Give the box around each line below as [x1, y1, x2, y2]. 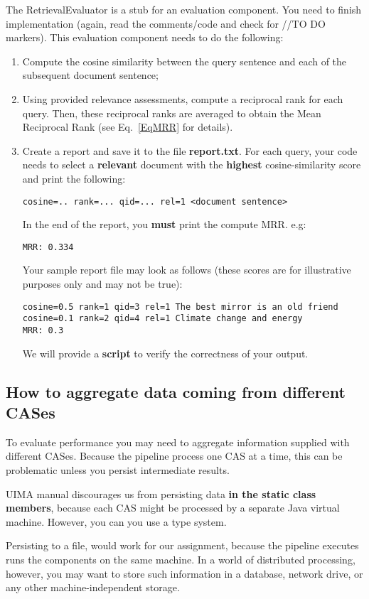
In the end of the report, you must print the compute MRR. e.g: [22, 217, 306, 232]
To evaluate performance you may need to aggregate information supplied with [6, 434, 350, 449]
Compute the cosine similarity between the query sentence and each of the [22, 53, 347, 68]
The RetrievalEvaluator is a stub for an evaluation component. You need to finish [6, 2, 362, 16]
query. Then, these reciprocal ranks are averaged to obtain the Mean [22, 105, 321, 120]
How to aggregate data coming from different [6, 380, 346, 402]
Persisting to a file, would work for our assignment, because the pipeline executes [6, 538, 359, 553]
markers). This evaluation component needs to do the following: [6, 30, 284, 45]
